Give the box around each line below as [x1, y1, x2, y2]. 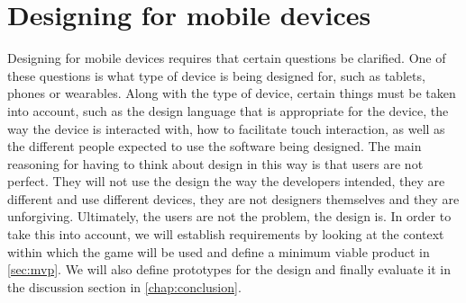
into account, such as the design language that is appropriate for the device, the [7, 101, 449, 120]
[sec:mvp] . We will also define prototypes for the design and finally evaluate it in [7, 260, 451, 279]
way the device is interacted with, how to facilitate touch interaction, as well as [7, 119, 445, 138]
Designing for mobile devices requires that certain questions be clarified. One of [7, 49, 446, 67]
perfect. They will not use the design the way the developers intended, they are [7, 172, 445, 191]
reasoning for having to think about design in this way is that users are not [7, 154, 424, 173]
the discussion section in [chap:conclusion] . [7, 277, 242, 296]
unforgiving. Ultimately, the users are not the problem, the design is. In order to [7, 207, 452, 226]
